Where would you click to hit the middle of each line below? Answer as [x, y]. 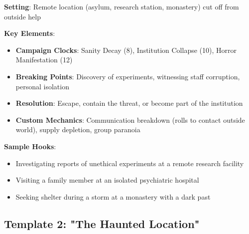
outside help [22, 16]
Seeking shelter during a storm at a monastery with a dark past [113, 196]
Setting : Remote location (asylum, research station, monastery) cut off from [122, 6]
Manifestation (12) [44, 60]
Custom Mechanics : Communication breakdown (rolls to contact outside [130, 119]
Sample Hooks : [30, 146]
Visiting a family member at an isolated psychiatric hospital [107, 180]
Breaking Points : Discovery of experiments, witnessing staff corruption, [128, 76]
